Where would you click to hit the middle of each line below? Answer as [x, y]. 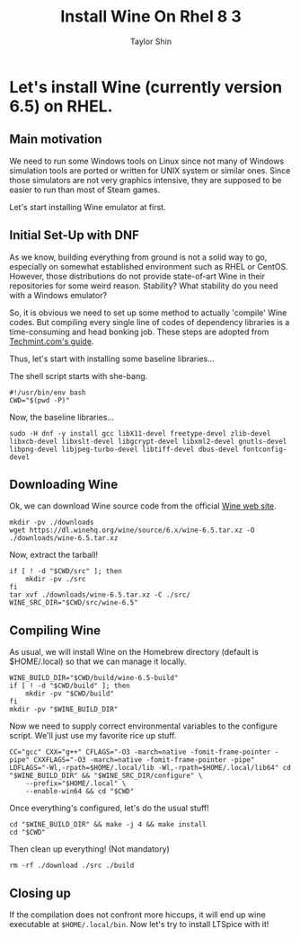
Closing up [40, 893]
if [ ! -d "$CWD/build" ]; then [70, 686]
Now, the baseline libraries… [62, 417]
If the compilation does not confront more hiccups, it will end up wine [138, 915]
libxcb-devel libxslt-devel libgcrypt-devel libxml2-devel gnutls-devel [148, 441]
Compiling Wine [55, 630]
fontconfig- [265, 449]
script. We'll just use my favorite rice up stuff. [93, 736]
